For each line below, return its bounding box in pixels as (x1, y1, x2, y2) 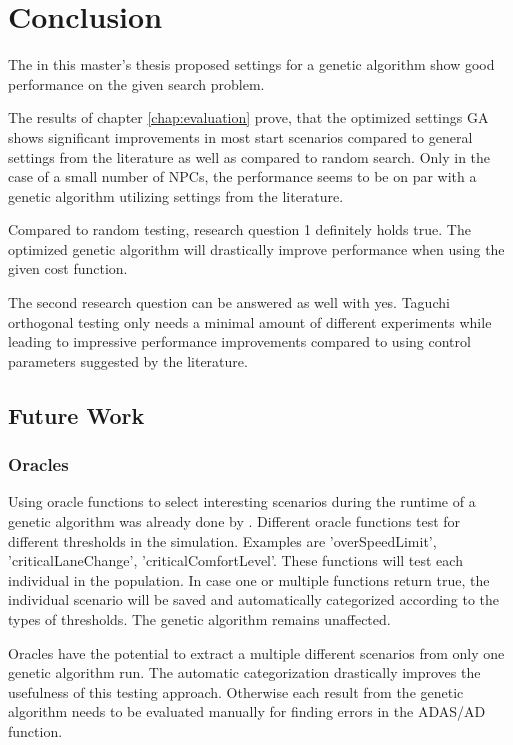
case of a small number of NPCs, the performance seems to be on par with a (8, 166, 477, 187)
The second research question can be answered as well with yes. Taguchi (8, 292, 450, 313)
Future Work (8, 399, 145, 430)
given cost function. (8, 258, 128, 279)
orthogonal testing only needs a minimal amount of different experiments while (8, 311, 492, 332)
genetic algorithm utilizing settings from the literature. (8, 185, 344, 206)
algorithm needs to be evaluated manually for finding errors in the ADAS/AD (8, 701, 486, 722)
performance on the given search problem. (8, 73, 265, 94)
